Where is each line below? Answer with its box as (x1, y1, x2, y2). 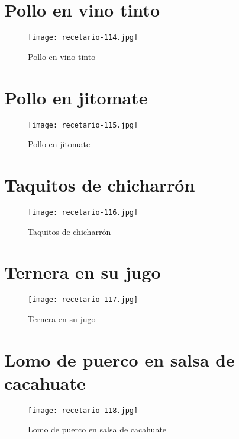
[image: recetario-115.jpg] (28, 120, 138, 129)
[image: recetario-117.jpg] (28, 295, 138, 304)
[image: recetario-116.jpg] (28, 208, 138, 217)
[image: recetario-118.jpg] (28, 406, 138, 415)
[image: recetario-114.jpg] (28, 33, 138, 42)
